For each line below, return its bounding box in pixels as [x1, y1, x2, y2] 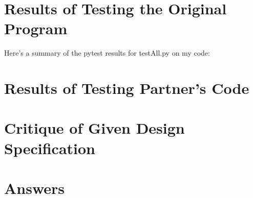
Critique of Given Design [4, 117, 185, 138]
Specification [4, 137, 95, 158]
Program [4, 18, 68, 39]
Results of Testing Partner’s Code [4, 78, 249, 98]
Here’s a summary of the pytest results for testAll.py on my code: [4, 47, 210, 58]
